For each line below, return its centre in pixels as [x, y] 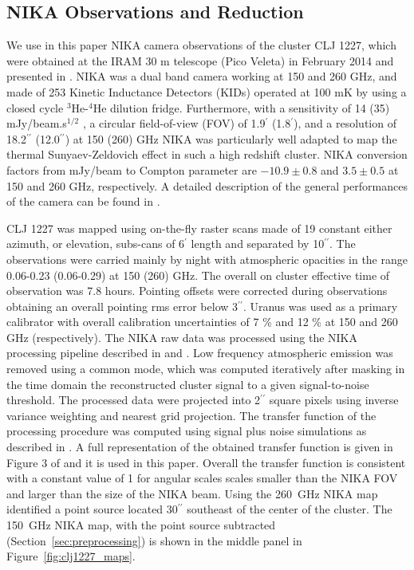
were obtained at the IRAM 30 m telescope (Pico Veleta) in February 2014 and [200, 60]
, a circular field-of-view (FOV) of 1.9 [174, 123]
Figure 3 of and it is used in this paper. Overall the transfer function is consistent [206, 462]
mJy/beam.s [37, 123]
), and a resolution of [345, 123]
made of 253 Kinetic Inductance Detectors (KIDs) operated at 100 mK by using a [207, 91]
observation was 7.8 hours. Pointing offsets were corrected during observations [197, 291]
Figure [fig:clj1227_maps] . [71, 556]
